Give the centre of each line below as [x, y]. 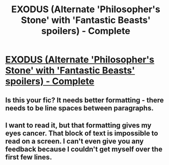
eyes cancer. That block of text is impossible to [82, 133]
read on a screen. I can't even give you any [75, 141]
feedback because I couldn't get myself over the [84, 149]
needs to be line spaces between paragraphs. [80, 108]
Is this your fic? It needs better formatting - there [85, 100]
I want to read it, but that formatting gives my [78, 125]
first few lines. [29, 157]
